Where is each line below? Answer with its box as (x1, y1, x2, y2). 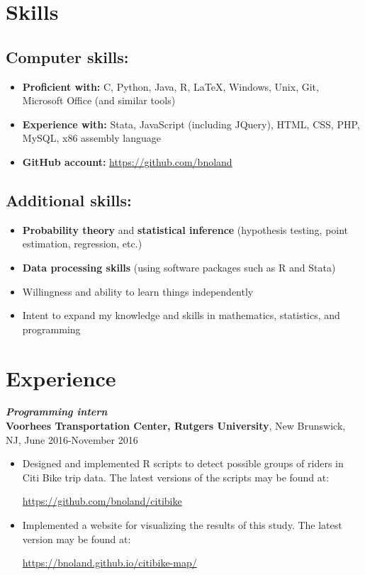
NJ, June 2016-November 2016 (6, 432, 138, 447)
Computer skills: (6, 45, 129, 67)
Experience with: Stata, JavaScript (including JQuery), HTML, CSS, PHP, (22, 116, 360, 131)
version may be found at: (22, 531, 131, 546)
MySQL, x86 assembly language (22, 130, 161, 145)
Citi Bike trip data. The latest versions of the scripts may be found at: (22, 469, 330, 484)
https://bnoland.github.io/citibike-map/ (22, 555, 197, 570)
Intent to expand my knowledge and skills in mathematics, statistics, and (22, 308, 340, 323)
